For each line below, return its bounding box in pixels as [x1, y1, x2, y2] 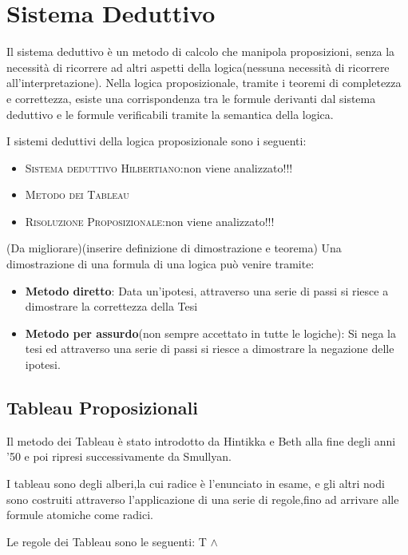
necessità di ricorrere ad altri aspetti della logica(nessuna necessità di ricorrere [6, 58, 390, 75]
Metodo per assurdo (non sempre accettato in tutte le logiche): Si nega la [25, 324, 396, 341]
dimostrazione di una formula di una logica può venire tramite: [6, 256, 315, 272]
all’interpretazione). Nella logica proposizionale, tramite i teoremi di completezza [6, 74, 402, 91]
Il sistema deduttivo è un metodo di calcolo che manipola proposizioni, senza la [6, 43, 395, 60]
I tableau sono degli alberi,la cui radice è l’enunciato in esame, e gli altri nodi [6, 475, 385, 492]
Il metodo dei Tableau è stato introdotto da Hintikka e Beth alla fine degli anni [6, 432, 396, 449]
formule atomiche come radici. [6, 506, 154, 523]
